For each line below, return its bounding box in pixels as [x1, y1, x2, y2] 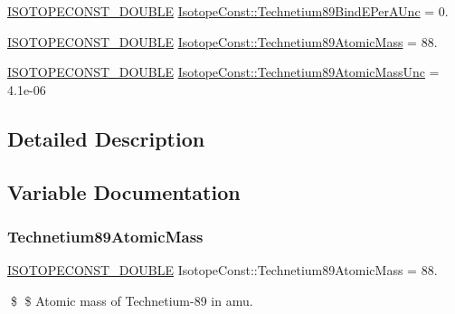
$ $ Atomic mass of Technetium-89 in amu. [10, 290, 253, 309]
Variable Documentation [7, 177, 241, 205]
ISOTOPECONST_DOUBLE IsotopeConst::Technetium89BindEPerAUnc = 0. [7, 2, 449, 20]
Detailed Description [7, 124, 205, 152]
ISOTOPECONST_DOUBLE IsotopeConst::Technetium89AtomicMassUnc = [7, 62, 440, 81]
